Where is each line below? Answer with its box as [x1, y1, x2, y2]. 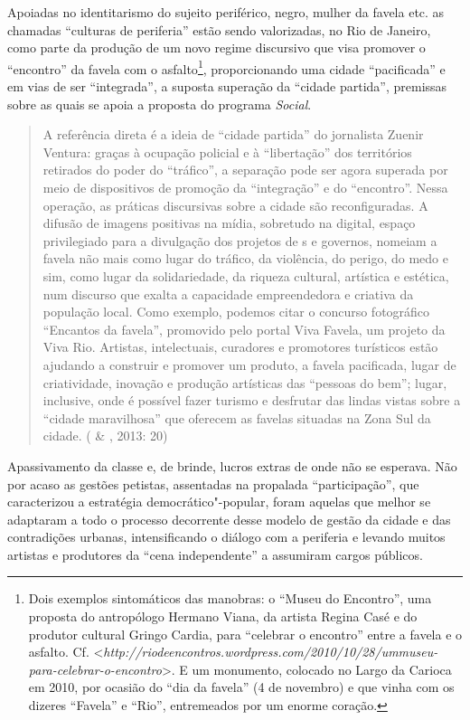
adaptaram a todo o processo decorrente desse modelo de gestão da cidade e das [7, 509, 451, 528]
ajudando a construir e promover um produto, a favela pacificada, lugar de [42, 355, 456, 374]
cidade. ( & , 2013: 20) [42, 426, 168, 445]
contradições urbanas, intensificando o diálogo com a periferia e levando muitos [7, 527, 446, 546]
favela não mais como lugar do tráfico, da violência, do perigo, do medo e [42, 249, 448, 268]
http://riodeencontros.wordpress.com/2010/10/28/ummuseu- [103, 642, 438, 661]
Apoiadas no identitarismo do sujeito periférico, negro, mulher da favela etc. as [7, 3, 445, 21]
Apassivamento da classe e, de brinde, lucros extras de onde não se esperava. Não [7, 456, 457, 475]
